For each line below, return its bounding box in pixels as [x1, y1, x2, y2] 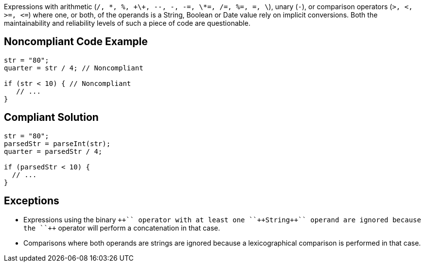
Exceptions [4, 195, 59, 207]
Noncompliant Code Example [4, 35, 148, 48]
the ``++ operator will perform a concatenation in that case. [23, 223, 220, 232]
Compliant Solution [4, 111, 99, 124]
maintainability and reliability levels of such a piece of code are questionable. [4, 19, 250, 27]
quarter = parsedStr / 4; [4, 147, 103, 155]
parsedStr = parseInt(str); [4, 139, 111, 148]
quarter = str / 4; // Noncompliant [4, 64, 143, 72]
